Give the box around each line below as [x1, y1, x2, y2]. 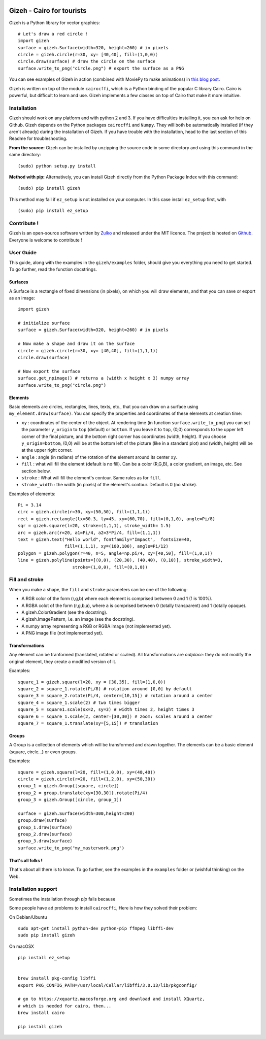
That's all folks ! [9, 857, 43, 863]
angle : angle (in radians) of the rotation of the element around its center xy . [21, 454, 177, 460]
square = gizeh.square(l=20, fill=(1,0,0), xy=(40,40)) [18, 769, 156, 775]
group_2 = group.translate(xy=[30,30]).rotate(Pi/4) [18, 790, 148, 796]
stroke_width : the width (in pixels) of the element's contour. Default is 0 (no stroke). [21, 482, 198, 488]
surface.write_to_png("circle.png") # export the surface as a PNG [18, 66, 184, 71]
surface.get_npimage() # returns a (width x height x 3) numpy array [18, 375, 190, 381]
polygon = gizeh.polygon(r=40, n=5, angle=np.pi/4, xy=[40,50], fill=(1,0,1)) [18, 550, 213, 556]
